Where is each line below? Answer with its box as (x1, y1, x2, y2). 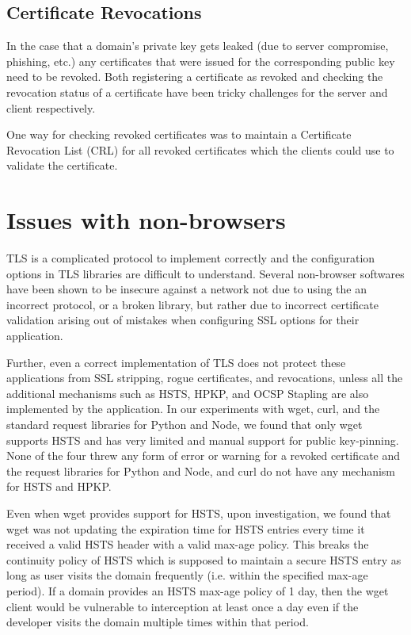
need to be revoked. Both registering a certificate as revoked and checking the (6, 68, 383, 85)
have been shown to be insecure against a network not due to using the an (6, 281, 367, 297)
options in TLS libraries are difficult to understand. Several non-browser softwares (6, 265, 405, 281)
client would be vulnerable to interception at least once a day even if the (6, 598, 359, 614)
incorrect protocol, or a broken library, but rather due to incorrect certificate (6, 296, 379, 312)
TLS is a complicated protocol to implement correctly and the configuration (6, 250, 375, 266)
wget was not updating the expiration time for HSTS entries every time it (6, 520, 365, 537)
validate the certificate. (6, 157, 118, 174)
